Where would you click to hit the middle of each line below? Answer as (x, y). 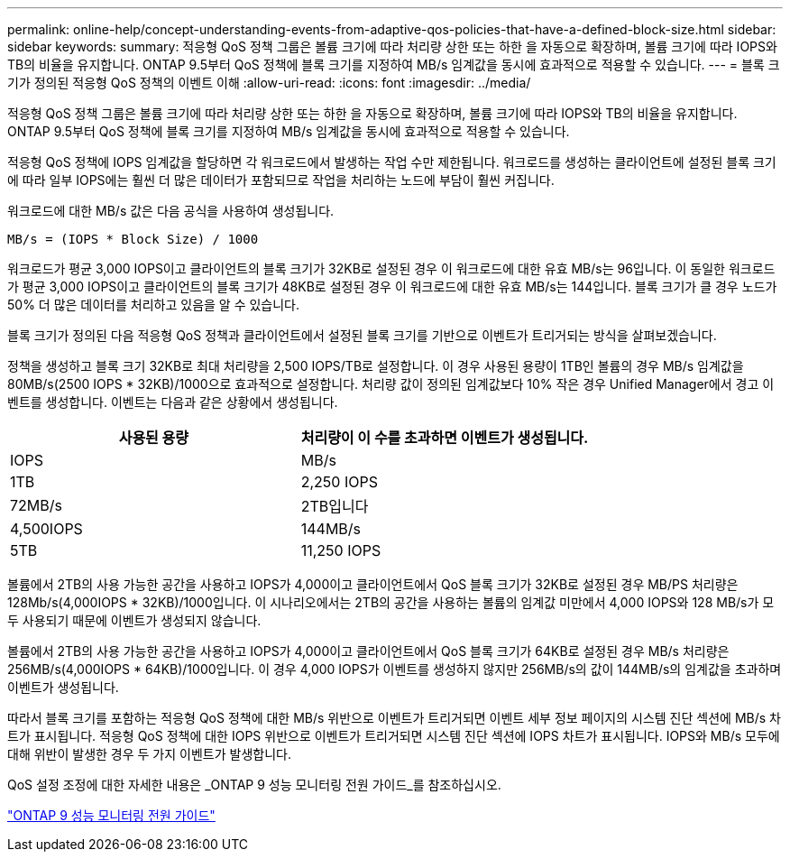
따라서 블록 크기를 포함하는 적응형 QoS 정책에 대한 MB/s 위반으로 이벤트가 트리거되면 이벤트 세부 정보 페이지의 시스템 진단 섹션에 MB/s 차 (394, 718)
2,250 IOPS (339, 482)
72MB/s (36, 505)
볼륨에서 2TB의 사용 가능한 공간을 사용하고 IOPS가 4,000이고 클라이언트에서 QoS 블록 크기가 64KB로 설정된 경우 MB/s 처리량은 (368, 651)
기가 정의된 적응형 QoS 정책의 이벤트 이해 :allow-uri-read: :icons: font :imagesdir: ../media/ (269, 83)
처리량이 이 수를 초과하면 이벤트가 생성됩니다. (445, 438)
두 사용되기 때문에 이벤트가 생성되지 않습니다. (134, 620)
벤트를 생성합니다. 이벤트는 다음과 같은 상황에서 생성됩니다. (173, 402)
